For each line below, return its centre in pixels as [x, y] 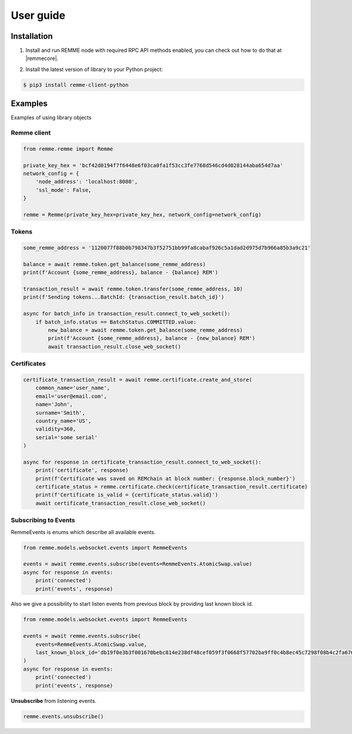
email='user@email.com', [71, 396]
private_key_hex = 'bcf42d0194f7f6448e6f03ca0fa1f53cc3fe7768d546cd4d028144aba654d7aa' [153, 165]
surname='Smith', [60, 413]
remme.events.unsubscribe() [63, 716]
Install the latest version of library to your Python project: [94, 69]
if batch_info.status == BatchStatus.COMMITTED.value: [116, 322]
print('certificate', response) [82, 470]
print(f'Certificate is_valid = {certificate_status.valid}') [127, 495]
